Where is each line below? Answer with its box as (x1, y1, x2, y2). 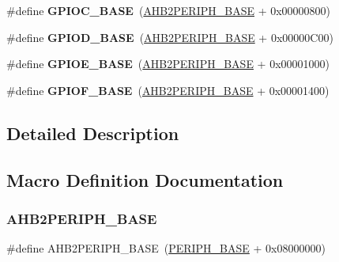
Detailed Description (6, 120, 179, 145)
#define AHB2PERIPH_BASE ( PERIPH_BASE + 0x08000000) (6, 240, 326, 256)
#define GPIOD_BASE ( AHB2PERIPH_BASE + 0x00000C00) (6, 28, 333, 45)
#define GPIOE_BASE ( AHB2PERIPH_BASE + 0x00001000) (6, 55, 330, 72)
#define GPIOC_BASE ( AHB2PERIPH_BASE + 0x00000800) (6, 2, 331, 18)
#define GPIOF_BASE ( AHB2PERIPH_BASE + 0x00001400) (6, 82, 330, 98)
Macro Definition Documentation (6, 167, 284, 192)
